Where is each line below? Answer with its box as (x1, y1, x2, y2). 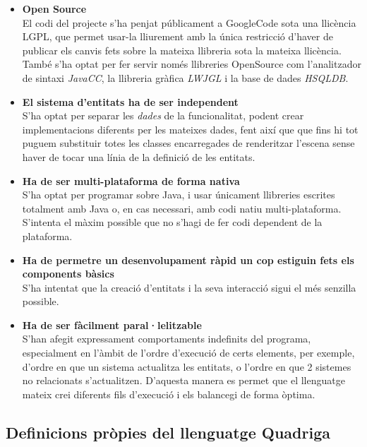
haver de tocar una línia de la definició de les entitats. (22, 149, 255, 164)
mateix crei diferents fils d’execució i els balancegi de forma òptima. (22, 386, 315, 401)
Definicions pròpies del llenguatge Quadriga (6, 421, 330, 443)
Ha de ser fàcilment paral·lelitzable (22, 317, 202, 332)
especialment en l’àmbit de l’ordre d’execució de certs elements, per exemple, (22, 345, 355, 360)
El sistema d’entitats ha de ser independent (22, 94, 239, 109)
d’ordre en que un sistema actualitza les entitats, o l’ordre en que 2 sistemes (22, 359, 351, 374)
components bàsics (22, 266, 114, 281)
